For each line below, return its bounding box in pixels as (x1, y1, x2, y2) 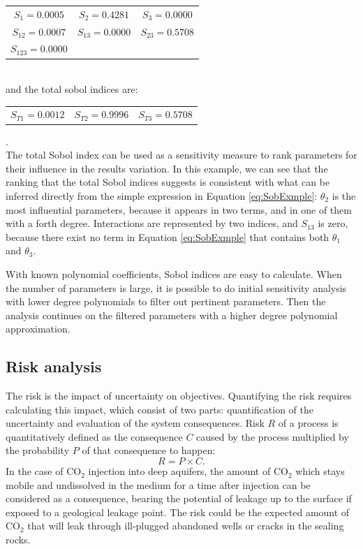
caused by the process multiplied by (196, 429, 349, 444)
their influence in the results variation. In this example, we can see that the (6, 161, 328, 175)
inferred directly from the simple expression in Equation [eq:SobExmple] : (6, 188, 318, 203)
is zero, (318, 216, 348, 230)
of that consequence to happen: (82, 443, 216, 457)
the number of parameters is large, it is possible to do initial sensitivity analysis (6, 280, 347, 295)
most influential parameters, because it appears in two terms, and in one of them (6, 202, 352, 217)
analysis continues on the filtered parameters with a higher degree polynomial (6, 307, 338, 322)
